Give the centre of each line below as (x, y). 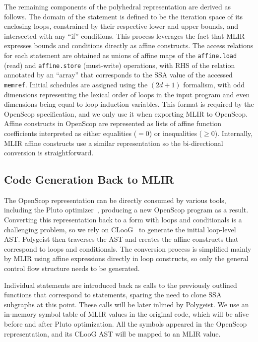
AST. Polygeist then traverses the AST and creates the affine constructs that (121, 239)
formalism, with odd (214, 84)
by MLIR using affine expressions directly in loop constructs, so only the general (126, 258)
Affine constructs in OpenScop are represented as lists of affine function (113, 123)
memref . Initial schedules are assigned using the (76, 84)
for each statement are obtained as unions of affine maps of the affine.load (121, 55)
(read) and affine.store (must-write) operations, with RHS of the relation (120, 65)
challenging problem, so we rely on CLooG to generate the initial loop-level (120, 229)
